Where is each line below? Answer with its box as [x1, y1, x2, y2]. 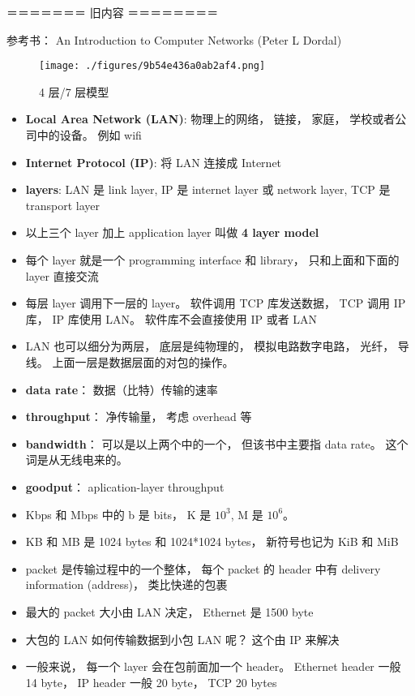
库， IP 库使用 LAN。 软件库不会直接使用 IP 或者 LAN [25, 310, 318, 327]
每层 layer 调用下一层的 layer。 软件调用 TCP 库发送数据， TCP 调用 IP [25, 294, 406, 311]
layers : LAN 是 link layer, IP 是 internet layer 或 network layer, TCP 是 [25, 181, 391, 198]
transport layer [25, 196, 101, 213]
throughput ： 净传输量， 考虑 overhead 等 [25, 408, 252, 425]
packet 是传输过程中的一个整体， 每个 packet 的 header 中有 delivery [25, 560, 381, 577]
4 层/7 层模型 [39, 83, 109, 100]
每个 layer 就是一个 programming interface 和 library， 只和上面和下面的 [25, 251, 400, 268]
